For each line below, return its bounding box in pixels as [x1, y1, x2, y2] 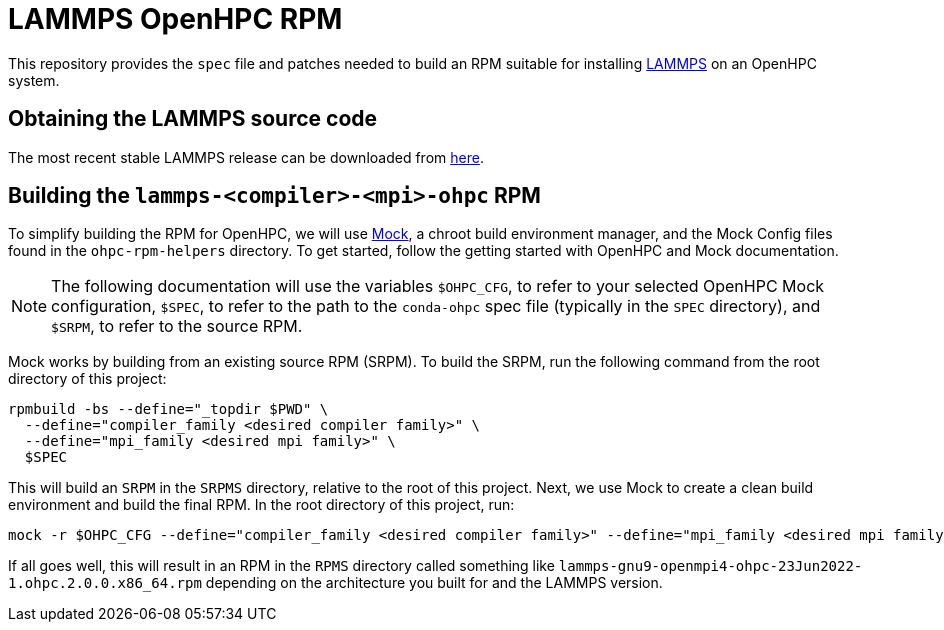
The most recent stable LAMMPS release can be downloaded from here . [8, 148, 484, 166]
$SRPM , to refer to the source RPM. [51, 316, 303, 337]
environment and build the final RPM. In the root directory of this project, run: [8, 496, 515, 514]
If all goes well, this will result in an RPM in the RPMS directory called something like [8, 557, 555, 575]
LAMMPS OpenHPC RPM [8, 2, 343, 36]
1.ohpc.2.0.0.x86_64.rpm [8, 575, 202, 592]
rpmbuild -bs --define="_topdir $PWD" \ [8, 401, 329, 418]
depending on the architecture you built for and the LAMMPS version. [205, 574, 663, 592]
